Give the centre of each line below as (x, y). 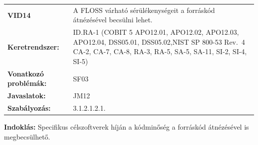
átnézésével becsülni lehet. (113, 20)
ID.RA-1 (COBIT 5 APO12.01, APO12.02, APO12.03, (156, 32)
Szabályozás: (29, 108)
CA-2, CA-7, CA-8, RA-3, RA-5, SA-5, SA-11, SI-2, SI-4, (160, 51)
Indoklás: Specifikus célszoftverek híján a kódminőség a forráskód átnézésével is (127, 127)
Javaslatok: (27, 96)
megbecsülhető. (27, 136)
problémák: (27, 83)
